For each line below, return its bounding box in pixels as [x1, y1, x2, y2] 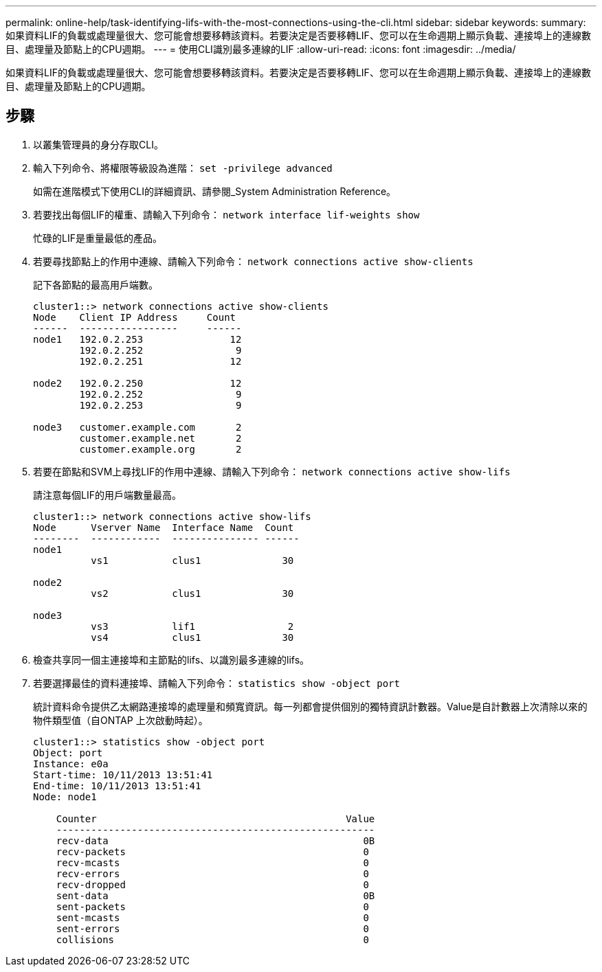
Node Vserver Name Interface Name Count [33, 521, 294, 533]
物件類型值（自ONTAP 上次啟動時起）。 [33, 714, 208, 726]
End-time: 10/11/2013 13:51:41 [33, 780, 201, 791]
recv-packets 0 [56, 846, 369, 857]
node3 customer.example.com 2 [33, 421, 242, 433]
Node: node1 [33, 791, 97, 802]
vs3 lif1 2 [91, 620, 294, 632]
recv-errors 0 [56, 868, 369, 879]
